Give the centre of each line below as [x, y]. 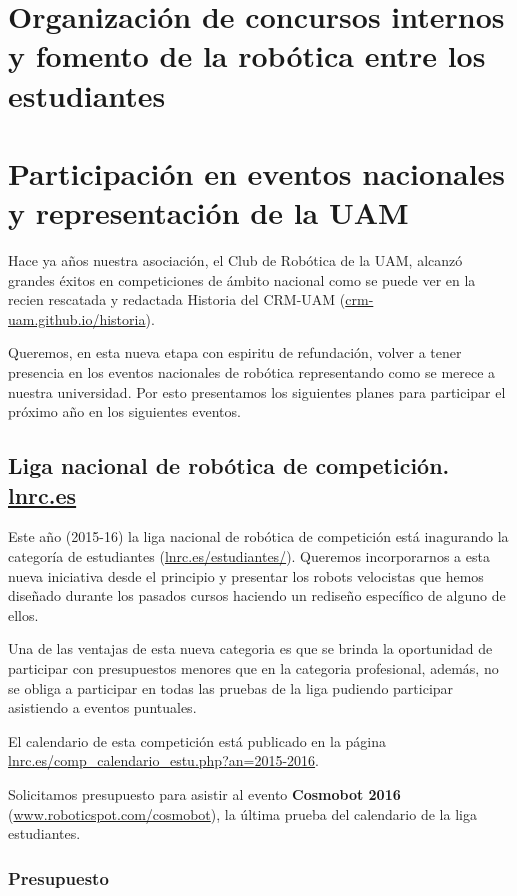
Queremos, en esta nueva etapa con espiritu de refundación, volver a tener [235, 352]
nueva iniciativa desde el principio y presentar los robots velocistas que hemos [246, 575]
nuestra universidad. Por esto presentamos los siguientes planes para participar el [257, 391]
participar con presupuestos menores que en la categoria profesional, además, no [253, 667]
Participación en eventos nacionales [257, 172]
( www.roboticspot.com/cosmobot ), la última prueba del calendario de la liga [242, 813]
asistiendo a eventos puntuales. [102, 707]
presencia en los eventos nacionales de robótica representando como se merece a [252, 372]
